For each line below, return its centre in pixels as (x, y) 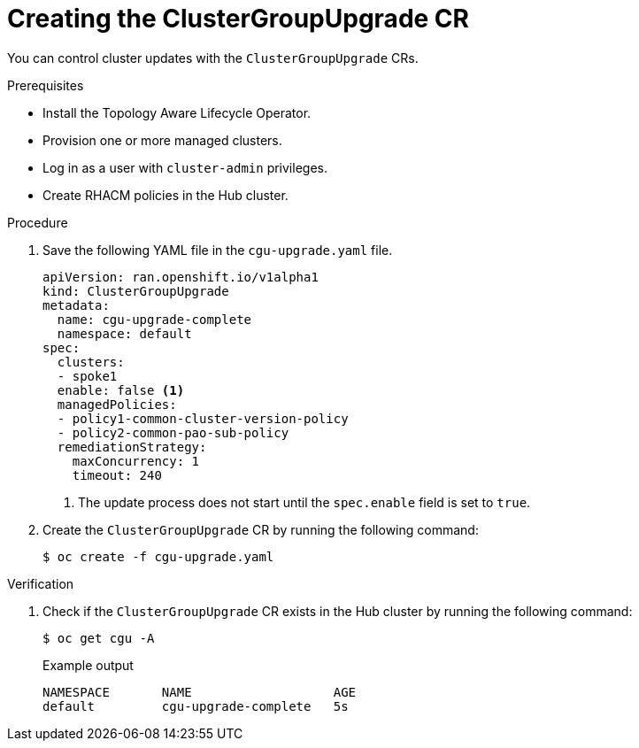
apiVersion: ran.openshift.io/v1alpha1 (181, 277)
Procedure (38, 222)
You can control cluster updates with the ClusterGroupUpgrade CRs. (213, 58)
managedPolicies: (117, 404)
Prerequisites (46, 85)
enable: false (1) (121, 390)
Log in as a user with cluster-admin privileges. (185, 167)
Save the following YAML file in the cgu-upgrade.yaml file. (218, 250)
